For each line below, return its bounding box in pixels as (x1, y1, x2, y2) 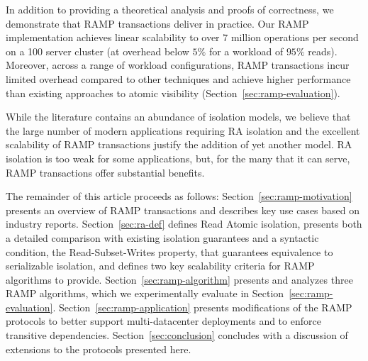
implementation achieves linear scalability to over (6, 30, 220, 45)
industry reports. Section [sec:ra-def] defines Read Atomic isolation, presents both (6, 216, 362, 231)
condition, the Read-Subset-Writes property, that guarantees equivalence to (6, 244, 333, 259)
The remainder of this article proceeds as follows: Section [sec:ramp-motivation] (6, 189, 352, 204)
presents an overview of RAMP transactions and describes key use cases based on (6, 202, 360, 217)
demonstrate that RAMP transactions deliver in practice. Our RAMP (6, 16, 309, 30)
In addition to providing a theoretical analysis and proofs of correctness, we (6, 2, 334, 16)
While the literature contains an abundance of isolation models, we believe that (6, 109, 351, 124)
